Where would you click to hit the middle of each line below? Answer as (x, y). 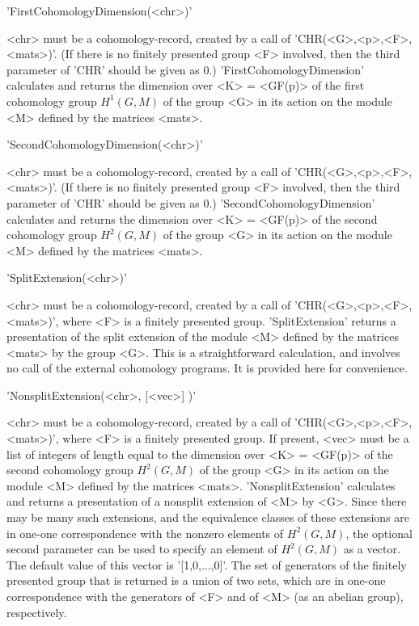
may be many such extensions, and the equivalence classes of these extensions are (208, 517)
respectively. (37, 612)
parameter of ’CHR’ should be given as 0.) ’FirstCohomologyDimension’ (186, 69)
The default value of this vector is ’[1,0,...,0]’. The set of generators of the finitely (207, 564)
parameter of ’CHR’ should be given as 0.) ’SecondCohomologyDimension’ (191, 202)
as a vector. (372, 549)
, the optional (379, 533)
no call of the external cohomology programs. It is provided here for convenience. (207, 368)
